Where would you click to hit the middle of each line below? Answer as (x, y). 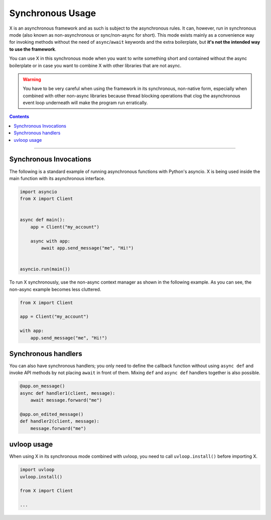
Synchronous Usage (53, 13)
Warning (32, 79)
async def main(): (42, 220)
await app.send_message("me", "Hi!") (87, 248)
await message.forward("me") (66, 400)
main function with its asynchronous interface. (57, 178)
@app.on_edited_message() (52, 414)
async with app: (50, 241)
